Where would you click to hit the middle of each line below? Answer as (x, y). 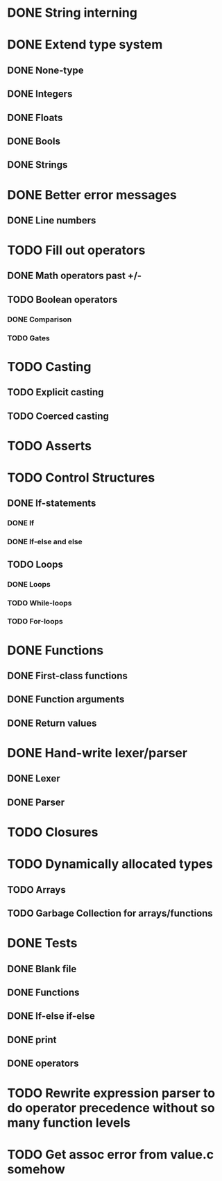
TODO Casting (49, 366)
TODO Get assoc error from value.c (111, 1155)
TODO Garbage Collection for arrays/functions (110, 913)
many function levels (69, 1123)
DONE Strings (37, 165)
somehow (36, 1170)
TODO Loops (35, 564)
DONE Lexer (34, 778)
